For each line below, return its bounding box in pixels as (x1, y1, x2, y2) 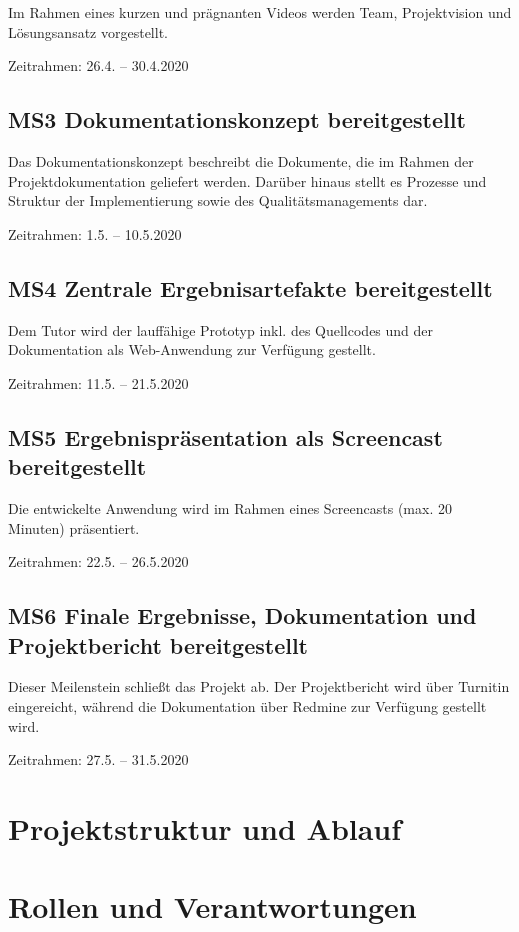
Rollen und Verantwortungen (8, 886, 417, 927)
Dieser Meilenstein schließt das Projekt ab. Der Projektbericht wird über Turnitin (8, 676, 510, 697)
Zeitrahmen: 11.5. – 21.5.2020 (8, 372, 189, 393)
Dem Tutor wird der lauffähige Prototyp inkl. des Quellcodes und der (8, 319, 434, 340)
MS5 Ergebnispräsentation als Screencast (8, 421, 443, 452)
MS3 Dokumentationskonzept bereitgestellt (8, 104, 466, 135)
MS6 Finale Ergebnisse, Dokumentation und (8, 600, 477, 631)
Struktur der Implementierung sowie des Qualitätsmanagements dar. (8, 190, 428, 211)
